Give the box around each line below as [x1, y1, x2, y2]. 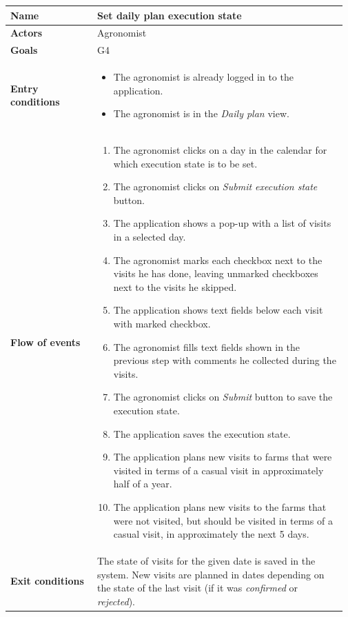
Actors [10, 26, 43, 40]
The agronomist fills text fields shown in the [113, 339, 300, 354]
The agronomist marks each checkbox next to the [113, 252, 323, 267]
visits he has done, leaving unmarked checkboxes [113, 266, 318, 281]
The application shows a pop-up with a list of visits [113, 216, 331, 230]
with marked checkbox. [113, 316, 211, 330]
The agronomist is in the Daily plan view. [113, 106, 289, 121]
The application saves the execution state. [113, 426, 291, 441]
